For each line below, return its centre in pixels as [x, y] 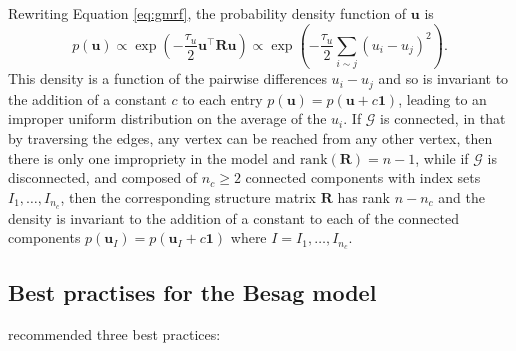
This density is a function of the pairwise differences [167, 78]
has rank [364, 196]
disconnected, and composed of [103, 177]
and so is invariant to [443, 78]
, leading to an [442, 98]
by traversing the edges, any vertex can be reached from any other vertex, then [250, 137]
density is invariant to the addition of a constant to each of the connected [233, 217]
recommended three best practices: [114, 334]
